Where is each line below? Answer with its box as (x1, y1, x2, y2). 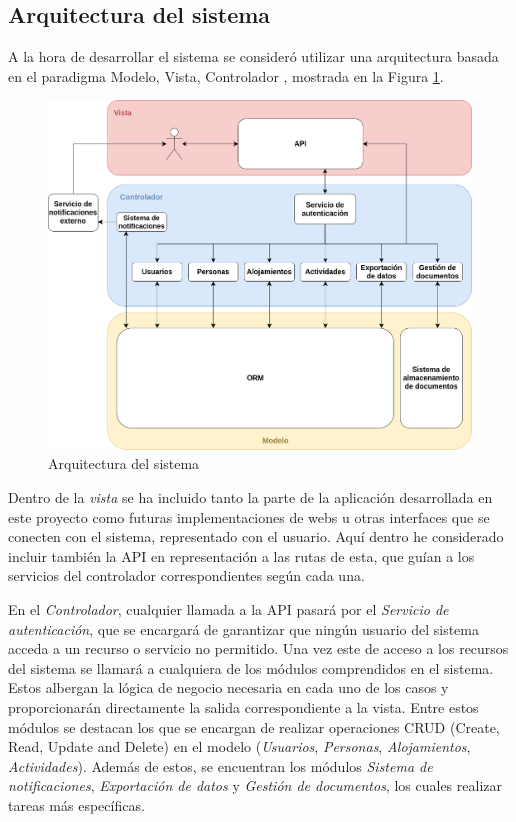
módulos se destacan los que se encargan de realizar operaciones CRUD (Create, (8, 716, 500, 737)
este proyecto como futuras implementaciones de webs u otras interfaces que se (8, 506, 490, 527)
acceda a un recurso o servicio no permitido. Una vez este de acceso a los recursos (8, 638, 509, 659)
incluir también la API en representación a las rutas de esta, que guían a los (8, 545, 475, 566)
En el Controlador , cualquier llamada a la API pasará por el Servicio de (8, 598, 449, 619)
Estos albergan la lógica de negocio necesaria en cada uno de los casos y (8, 677, 449, 698)
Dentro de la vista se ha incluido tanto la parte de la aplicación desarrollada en (8, 486, 493, 507)
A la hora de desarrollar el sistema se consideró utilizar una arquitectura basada (8, 46, 499, 67)
